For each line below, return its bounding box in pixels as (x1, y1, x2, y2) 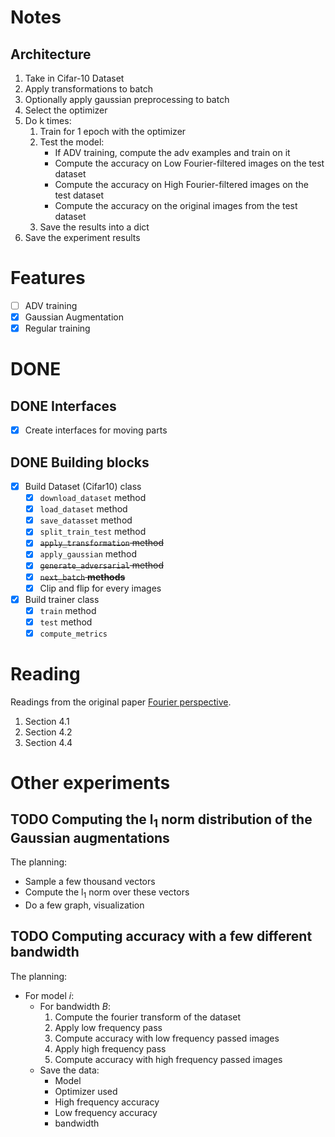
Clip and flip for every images (39, 582, 162, 594)
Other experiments (10, 772, 171, 794)
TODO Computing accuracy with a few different (10, 928, 313, 945)
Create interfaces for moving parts (24, 424, 168, 436)
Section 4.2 (24, 726, 73, 738)
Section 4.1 (24, 715, 70, 727)
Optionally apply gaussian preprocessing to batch (24, 94, 230, 105)
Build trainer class (24, 593, 100, 605)
